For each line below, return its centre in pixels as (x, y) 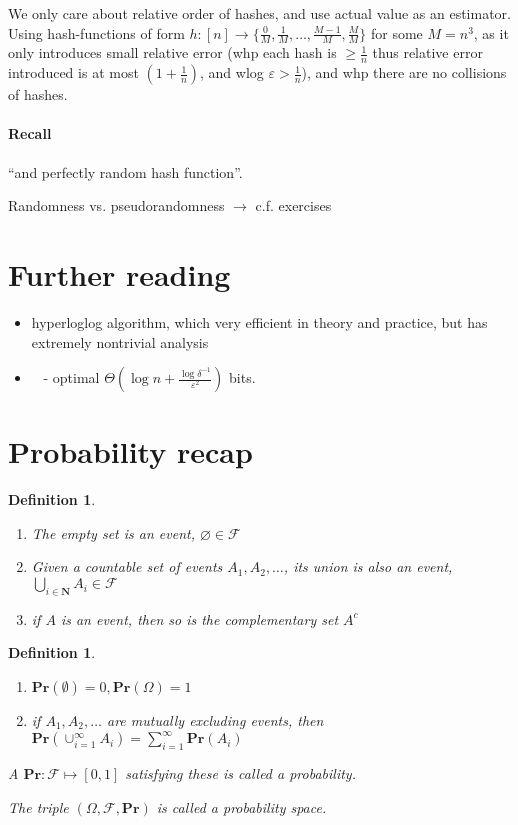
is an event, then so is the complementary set (199, 618)
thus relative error (427, 52)
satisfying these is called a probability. (240, 772)
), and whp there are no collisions (404, 72)
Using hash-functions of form (96, 32)
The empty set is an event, (113, 532)
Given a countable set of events (127, 566)
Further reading (119, 274)
